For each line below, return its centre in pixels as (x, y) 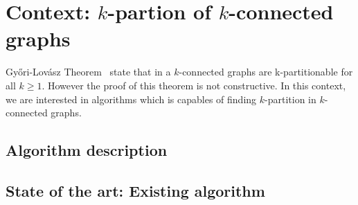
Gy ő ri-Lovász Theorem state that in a (88, 72)
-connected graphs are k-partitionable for (266, 72)
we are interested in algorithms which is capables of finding (131, 99)
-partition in (290, 99)
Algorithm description (87, 150)
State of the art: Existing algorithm (135, 190)
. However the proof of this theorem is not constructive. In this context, (194, 85)
